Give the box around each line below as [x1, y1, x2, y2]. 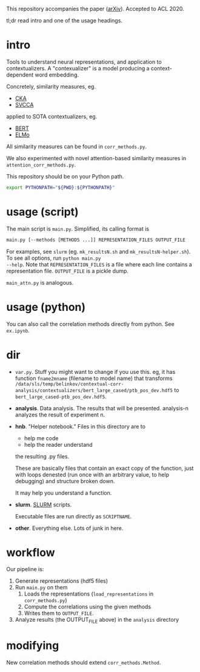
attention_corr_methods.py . [6, 161, 76, 168]
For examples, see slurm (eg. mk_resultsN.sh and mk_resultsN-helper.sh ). [6, 248, 191, 255]
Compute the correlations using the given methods [24, 603, 152, 611]
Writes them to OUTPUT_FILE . [24, 609, 94, 617]
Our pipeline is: [6, 566, 44, 573]
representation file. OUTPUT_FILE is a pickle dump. [6, 267, 129, 274]
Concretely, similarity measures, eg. [6, 83, 96, 90]
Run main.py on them [15, 584, 68, 591]
